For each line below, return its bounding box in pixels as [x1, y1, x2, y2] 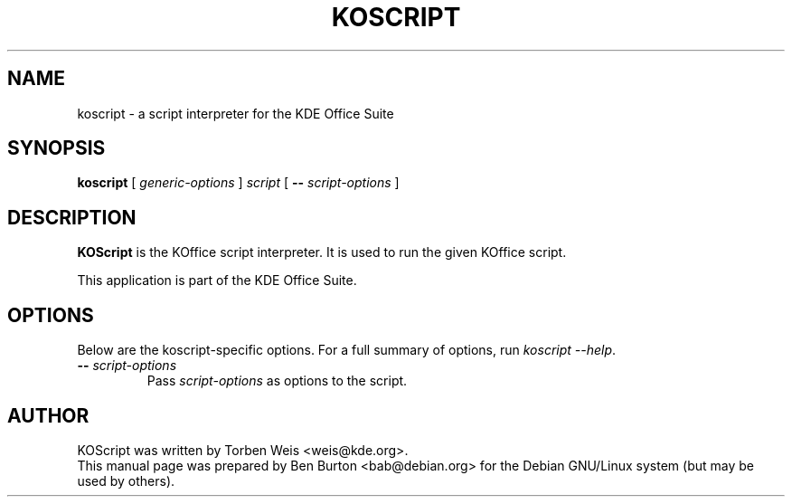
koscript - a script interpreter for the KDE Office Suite [77, 105, 394, 121]
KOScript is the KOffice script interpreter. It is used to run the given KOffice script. [77, 244, 567, 261]
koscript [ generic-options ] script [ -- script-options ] [77, 175, 400, 191]
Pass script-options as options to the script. [146, 373, 408, 389]
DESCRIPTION [7, 205, 137, 229]
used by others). [77, 472, 175, 489]
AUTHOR [7, 404, 90, 427]
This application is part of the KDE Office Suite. [77, 272, 357, 289]
